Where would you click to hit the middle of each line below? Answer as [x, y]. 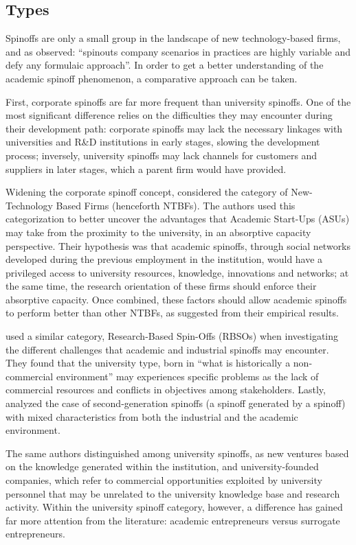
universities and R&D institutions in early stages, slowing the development [163, 142]
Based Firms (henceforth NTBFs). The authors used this [176, 205]
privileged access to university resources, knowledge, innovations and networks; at [177, 272]
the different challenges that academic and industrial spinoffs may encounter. [167, 349]
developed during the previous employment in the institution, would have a [164, 259]
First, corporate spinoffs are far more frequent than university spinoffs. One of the [178, 101]
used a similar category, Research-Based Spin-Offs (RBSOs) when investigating [172, 336]
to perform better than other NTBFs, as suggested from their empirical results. [172, 313]
